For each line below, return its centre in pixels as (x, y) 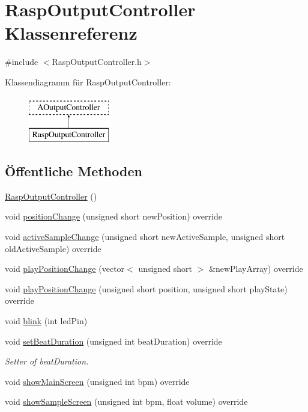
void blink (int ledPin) (46, 321)
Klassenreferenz (71, 33)
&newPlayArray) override (256, 269)
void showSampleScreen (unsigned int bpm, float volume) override (126, 401)
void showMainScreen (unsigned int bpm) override (97, 381)
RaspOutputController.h (97, 62)
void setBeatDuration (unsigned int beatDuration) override (113, 341)
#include (22, 62)
